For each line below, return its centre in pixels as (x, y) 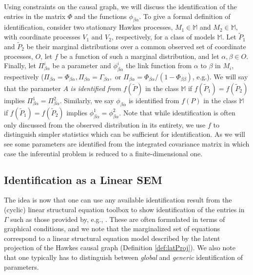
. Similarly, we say (87, 100)
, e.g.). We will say (220, 76)
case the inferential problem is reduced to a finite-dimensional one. (103, 153)
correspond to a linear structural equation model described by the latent (112, 238)
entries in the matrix (35, 16)
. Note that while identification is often (177, 112)
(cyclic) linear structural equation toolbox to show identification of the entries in (124, 209)
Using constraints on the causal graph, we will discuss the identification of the (120, 6)
